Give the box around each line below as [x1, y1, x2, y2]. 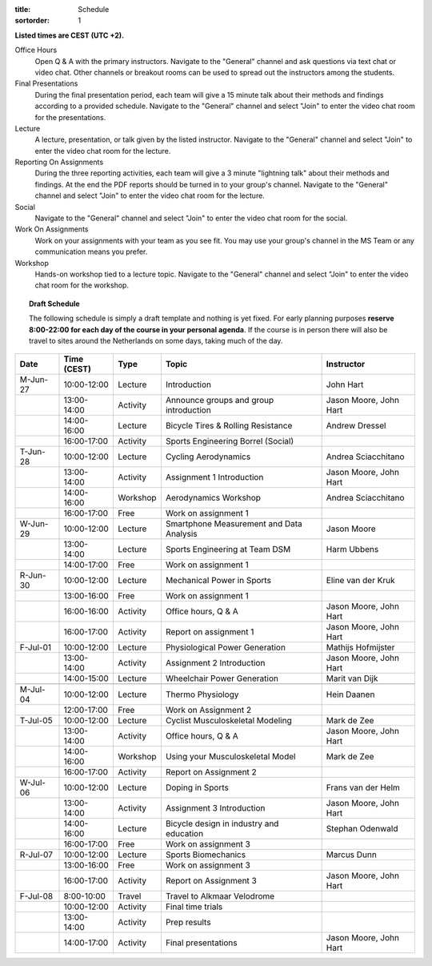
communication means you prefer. [34, 247, 148, 256]
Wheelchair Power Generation [165, 673, 279, 684]
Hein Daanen [326, 689, 375, 700]
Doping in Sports [165, 782, 230, 793]
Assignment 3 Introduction [165, 803, 266, 814]
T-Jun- [19, 446, 46, 457]
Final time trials [165, 901, 223, 912]
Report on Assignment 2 [165, 767, 258, 778]
